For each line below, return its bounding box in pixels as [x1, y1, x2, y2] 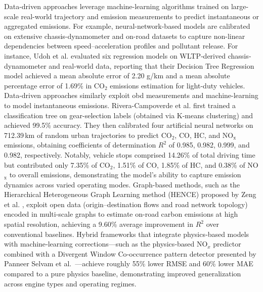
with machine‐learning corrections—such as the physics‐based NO [4, 238, 208, 249]
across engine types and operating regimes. [4, 278, 137, 288]
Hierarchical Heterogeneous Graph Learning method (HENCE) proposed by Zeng [4, 189, 256, 200]
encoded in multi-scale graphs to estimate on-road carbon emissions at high [4, 209, 238, 219]
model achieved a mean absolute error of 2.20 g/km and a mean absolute [4, 70, 230, 81]
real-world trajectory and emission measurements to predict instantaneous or [21, 11, 259, 21]
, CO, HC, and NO [174, 129, 234, 140]
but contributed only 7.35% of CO [4, 159, 110, 170]
